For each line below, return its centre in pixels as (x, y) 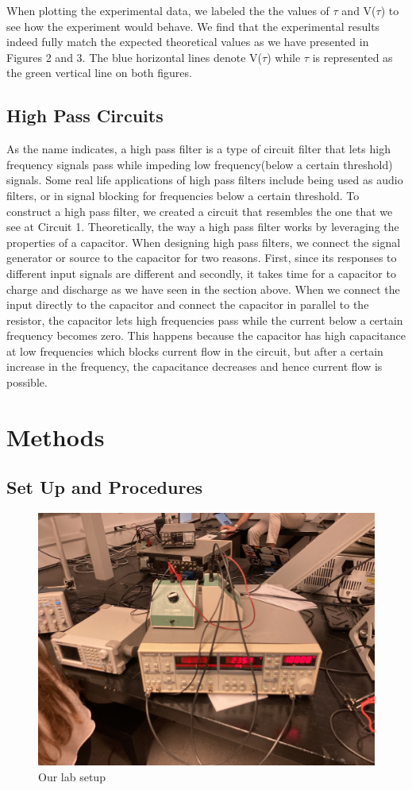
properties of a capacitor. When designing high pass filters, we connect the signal (204, 242)
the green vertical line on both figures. (99, 73)
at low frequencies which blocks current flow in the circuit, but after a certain (195, 351)
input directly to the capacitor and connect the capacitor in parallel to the (188, 304)
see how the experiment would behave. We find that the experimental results (193, 26)
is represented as (352, 57)
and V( (359, 10)
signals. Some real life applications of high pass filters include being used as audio (205, 180)
